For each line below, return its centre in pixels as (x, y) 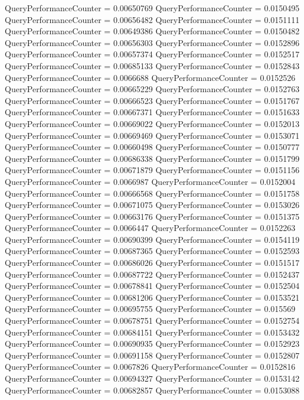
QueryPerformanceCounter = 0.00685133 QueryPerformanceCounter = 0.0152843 (152, 65)
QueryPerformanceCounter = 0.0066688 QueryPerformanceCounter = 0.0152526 (150, 77)
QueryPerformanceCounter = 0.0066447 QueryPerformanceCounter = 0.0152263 (150, 228)
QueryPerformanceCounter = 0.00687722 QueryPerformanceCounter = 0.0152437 (152, 274)
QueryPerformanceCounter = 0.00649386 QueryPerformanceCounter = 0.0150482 (152, 31)
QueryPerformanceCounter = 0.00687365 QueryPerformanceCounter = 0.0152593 (152, 251)
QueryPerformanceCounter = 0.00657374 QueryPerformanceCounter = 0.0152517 (152, 54)
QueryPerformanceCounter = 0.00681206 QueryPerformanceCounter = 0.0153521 (152, 297)
